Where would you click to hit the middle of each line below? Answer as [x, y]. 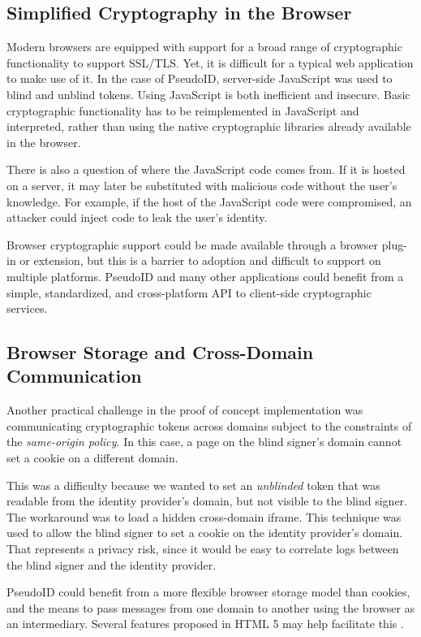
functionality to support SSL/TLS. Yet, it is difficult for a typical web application [210, 62]
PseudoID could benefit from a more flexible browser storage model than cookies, [208, 592]
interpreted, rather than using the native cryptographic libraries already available [209, 126]
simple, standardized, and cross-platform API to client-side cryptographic [189, 292]
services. [27, 308]
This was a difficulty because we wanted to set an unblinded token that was [193, 485]
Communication [74, 376]
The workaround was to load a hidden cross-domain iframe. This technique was [204, 516]
